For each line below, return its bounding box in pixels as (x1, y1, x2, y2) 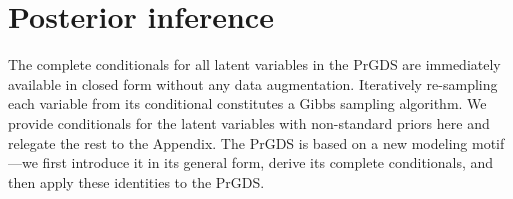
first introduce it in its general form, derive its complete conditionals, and (42, 152, 494, 173)
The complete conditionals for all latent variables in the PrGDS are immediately (8, 54, 501, 75)
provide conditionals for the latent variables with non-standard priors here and (8, 112, 490, 133)
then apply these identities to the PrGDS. (8, 171, 265, 192)
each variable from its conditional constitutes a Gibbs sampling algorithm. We (8, 93, 487, 114)
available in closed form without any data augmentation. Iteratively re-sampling (8, 73, 498, 94)
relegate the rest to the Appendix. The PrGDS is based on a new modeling (8, 132, 468, 153)
